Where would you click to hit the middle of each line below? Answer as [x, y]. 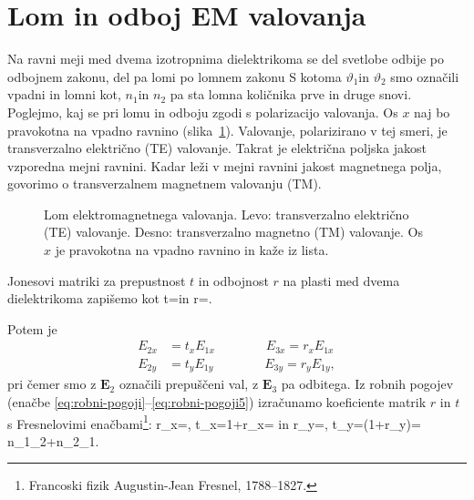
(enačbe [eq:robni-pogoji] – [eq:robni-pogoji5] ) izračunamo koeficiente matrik [217, 402]
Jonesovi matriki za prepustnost [97, 280]
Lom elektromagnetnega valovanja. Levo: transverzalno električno [227, 214]
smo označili [425, 76]
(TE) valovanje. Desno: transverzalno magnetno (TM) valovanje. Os [234, 232]
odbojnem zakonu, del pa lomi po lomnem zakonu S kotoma [175, 76]
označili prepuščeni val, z [189, 384]
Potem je [32, 328]
